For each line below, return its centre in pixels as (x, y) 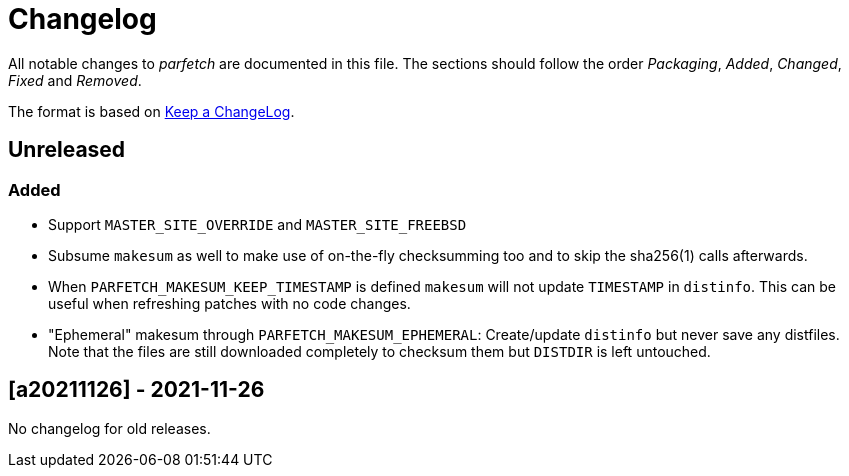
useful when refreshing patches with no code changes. (229, 303)
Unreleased (67, 150)
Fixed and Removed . (75, 80)
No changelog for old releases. (109, 428)
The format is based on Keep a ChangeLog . (151, 111)
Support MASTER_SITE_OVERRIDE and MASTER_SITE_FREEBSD (257, 224)
